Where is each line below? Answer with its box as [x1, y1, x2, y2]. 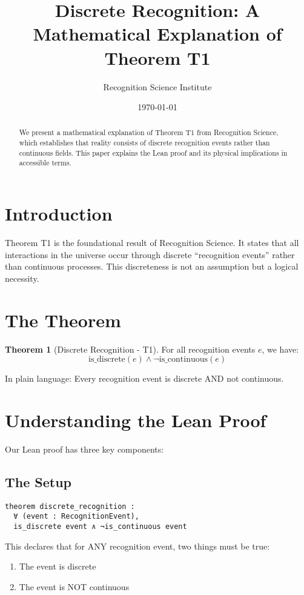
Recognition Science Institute [103, 80, 212, 93]
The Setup [5, 472, 72, 491]
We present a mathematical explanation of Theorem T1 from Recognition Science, [19, 127, 279, 138]
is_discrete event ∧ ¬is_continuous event [13, 522, 187, 531]
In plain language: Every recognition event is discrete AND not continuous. [5, 372, 284, 385]
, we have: [262, 342, 299, 355]
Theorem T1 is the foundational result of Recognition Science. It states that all [5, 236, 299, 249]
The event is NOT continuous [19, 580, 130, 593]
